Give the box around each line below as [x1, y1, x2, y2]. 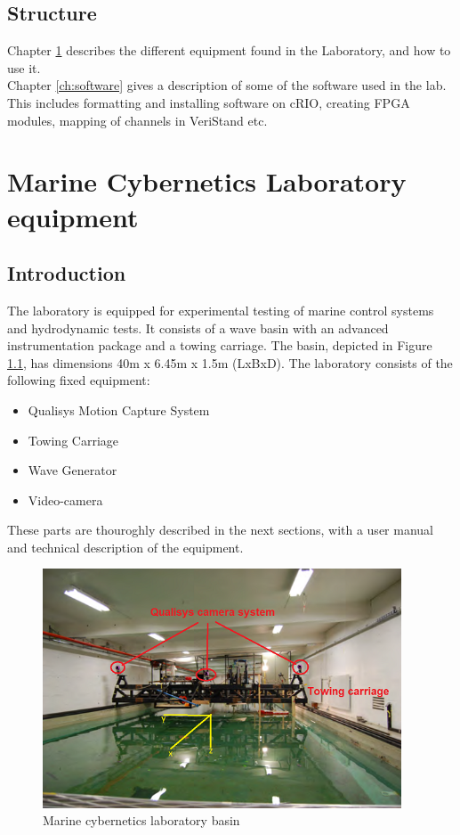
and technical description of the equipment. [7, 537, 244, 556]
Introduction [7, 259, 126, 287]
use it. [7, 58, 41, 77]
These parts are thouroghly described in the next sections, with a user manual [7, 520, 433, 539]
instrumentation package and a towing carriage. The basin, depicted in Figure [7, 336, 432, 355]
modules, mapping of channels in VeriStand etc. [7, 111, 268, 129]
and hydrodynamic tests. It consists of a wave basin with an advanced [7, 318, 389, 337]
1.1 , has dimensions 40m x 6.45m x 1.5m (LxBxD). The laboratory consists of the [7, 353, 453, 372]
